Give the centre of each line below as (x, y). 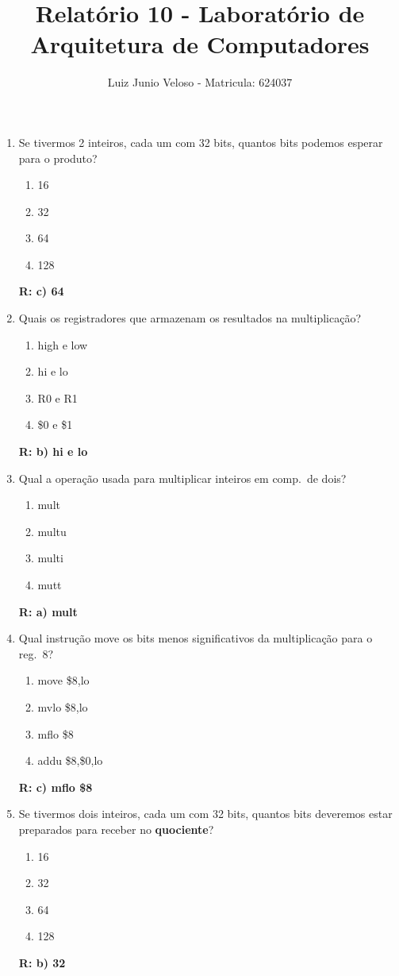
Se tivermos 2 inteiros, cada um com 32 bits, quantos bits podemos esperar (201, 142)
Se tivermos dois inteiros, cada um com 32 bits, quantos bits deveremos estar (205, 814)
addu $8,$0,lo (70, 760)
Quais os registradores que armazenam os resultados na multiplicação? (190, 318)
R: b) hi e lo (53, 451)
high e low (63, 344)
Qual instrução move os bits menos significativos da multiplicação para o (196, 638)
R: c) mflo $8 (56, 787)
